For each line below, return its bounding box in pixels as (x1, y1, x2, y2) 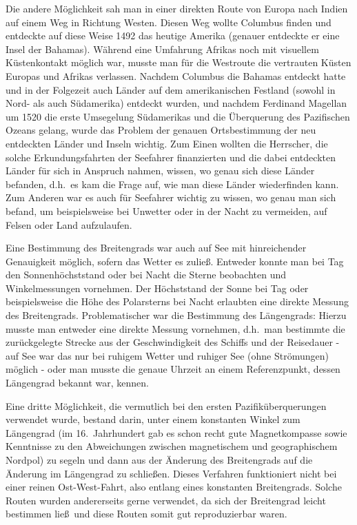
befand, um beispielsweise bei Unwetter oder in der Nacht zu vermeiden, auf (6, 203, 327, 218)
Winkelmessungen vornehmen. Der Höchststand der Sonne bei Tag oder (6, 280, 309, 295)
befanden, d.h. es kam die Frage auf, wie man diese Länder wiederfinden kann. (6, 176, 339, 191)
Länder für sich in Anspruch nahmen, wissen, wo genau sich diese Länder (6, 163, 315, 178)
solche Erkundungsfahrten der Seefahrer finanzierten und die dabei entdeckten (6, 150, 336, 164)
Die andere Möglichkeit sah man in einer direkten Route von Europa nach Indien (6, 1, 348, 15)
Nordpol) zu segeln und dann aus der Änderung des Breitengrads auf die (6, 453, 313, 466)
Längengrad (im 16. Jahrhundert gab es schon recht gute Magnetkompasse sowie (6, 425, 347, 440)
